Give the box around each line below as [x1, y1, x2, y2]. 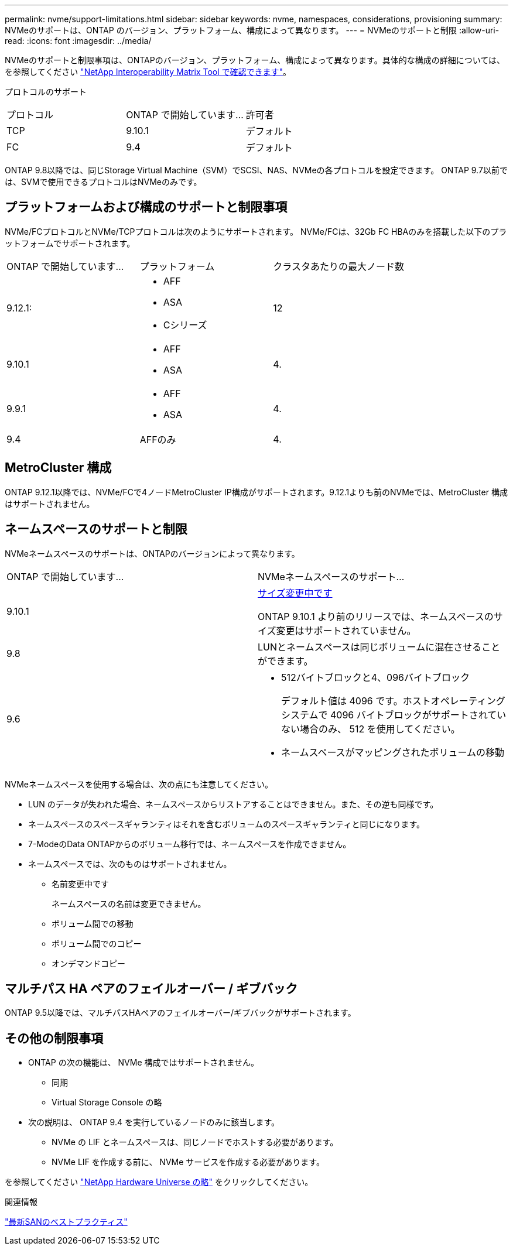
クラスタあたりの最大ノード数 [273, 260, 405, 272]
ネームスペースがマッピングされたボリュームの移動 [281, 746, 505, 758]
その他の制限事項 [5, 1030, 103, 1046]
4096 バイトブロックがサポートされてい [330, 708, 507, 721]
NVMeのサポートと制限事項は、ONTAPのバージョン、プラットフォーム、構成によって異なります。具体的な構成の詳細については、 [5, 55, 505, 65]
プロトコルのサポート [5, 87, 87, 97]
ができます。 [258, 655, 313, 667]
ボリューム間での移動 [52, 918, 134, 929]
